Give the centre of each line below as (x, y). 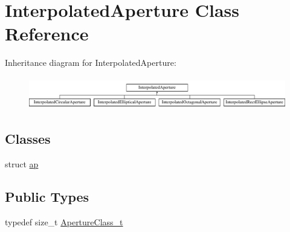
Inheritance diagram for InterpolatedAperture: (91, 63)
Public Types (47, 197)
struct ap (22, 164)
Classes (28, 139)
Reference (47, 34)
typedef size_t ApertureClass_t (64, 221)
